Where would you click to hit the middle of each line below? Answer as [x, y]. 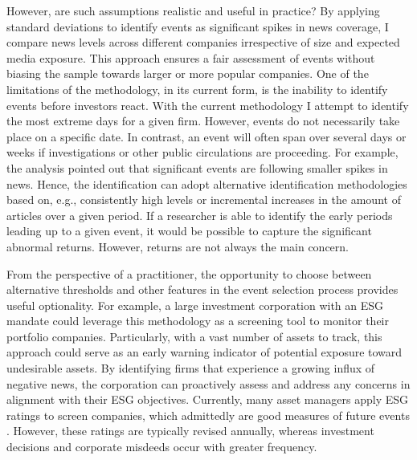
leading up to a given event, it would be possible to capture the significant [189, 231]
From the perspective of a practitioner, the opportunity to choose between [189, 273]
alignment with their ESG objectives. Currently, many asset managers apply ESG [208, 399]
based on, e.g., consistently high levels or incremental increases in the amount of [204, 199]
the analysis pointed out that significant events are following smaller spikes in [197, 167]
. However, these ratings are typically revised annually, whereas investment [190, 431]
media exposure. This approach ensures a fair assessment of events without [191, 57]
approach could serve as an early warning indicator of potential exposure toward [204, 352]
